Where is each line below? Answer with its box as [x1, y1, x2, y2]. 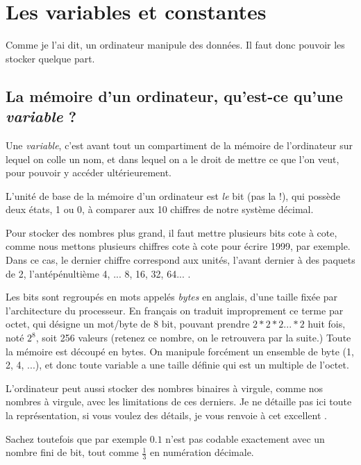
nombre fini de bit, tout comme [6, 445, 139, 459]
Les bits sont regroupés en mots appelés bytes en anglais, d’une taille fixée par [6, 289, 338, 304]
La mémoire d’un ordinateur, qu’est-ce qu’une [6, 85, 343, 106]
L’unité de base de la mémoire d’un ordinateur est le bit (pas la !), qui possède [6, 188, 341, 203]
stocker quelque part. [6, 51, 95, 65]
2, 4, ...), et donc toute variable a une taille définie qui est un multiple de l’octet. [6, 357, 349, 372]
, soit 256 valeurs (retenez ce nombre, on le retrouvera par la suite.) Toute [35, 330, 351, 345]
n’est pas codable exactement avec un [165, 431, 325, 446]
